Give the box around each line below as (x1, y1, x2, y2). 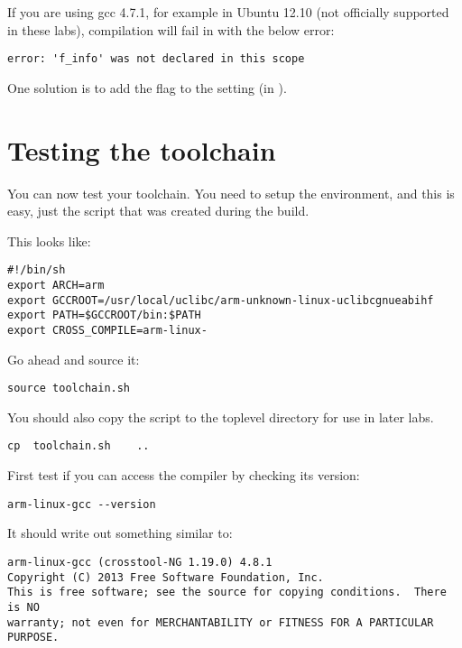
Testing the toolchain (7, 131, 276, 168)
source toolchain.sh (7, 382, 131, 395)
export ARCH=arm (7, 279, 105, 292)
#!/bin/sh (7, 264, 66, 277)
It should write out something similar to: (7, 523, 233, 542)
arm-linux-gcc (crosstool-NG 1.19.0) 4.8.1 (7, 555, 273, 569)
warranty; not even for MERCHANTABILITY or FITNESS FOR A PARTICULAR (7, 616, 434, 629)
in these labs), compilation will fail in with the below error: (7, 20, 335, 39)
